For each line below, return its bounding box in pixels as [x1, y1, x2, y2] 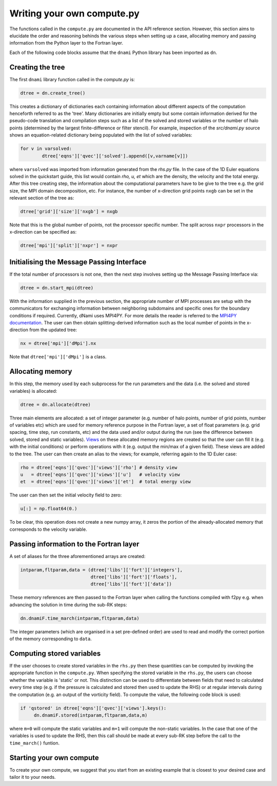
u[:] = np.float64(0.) [20, 506, 77, 512]
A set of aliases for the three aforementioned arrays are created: [9, 553, 146, 559]
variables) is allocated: [9, 388, 57, 394]
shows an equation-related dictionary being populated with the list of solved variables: [9, 132, 192, 138]
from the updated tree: [29, 327, 77, 333]
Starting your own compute [9, 753, 100, 762]
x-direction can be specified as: [9, 229, 77, 235]
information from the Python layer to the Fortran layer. [9, 40, 123, 46]
